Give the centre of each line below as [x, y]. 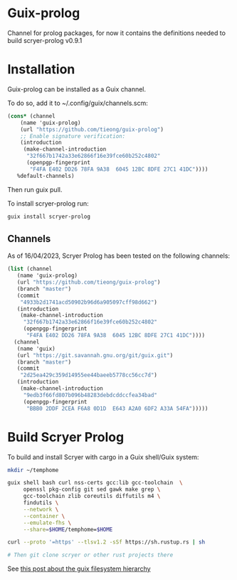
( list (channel [30, 269]
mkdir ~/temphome [33, 470]
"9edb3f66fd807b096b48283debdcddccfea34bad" [90, 395]
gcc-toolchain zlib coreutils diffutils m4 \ [92, 496]
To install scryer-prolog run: [48, 203]
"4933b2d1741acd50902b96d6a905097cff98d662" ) [89, 302]
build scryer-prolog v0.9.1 [45, 40]
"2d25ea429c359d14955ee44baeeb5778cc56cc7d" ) [89, 375]
